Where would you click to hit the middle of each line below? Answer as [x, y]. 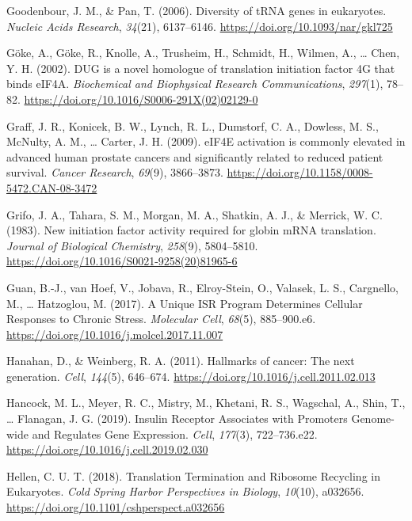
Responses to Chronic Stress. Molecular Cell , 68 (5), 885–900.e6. [161, 319]
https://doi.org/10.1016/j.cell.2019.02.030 [107, 449]
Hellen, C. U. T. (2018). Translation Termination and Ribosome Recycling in [193, 475]
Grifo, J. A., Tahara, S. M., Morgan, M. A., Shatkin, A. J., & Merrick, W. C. [195, 214]
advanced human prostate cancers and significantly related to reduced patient [195, 156]
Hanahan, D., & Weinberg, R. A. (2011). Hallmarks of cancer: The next [181, 361]
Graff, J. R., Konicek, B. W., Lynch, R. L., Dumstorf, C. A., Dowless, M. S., [193, 125]
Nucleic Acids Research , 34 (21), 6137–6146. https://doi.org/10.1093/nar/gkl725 [200, 26]
